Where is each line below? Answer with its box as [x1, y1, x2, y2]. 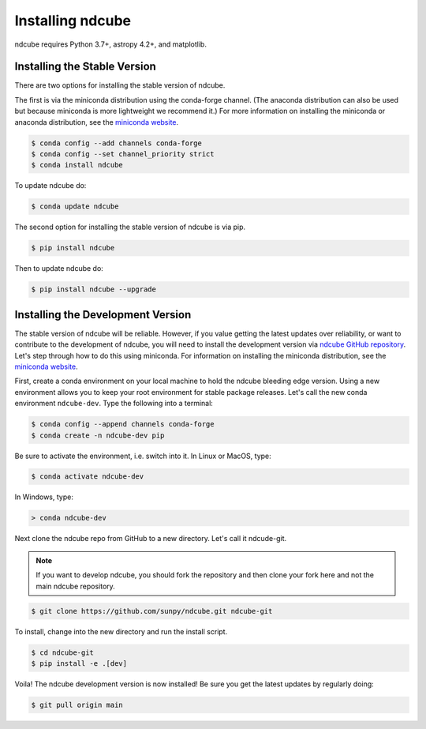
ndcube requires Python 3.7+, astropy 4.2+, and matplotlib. [14, 39, 207, 49]
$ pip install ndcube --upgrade [31, 285, 157, 294]
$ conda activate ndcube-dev [31, 472, 144, 481]
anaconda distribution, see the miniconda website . [14, 117, 179, 126]
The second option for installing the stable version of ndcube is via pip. [14, 222, 246, 232]
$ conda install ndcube [31, 160, 124, 170]
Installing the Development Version [14, 308, 192, 321]
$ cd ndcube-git [31, 648, 95, 657]
